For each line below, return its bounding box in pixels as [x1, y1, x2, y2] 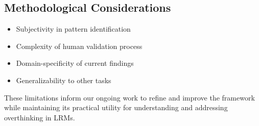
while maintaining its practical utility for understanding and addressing [4, 102, 228, 113]
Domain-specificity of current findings [16, 58, 134, 68]
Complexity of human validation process [16, 40, 143, 51]
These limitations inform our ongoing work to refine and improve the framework [4, 92, 255, 103]
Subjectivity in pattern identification [16, 23, 131, 34]
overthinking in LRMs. [4, 112, 75, 122]
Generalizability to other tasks [16, 74, 111, 85]
